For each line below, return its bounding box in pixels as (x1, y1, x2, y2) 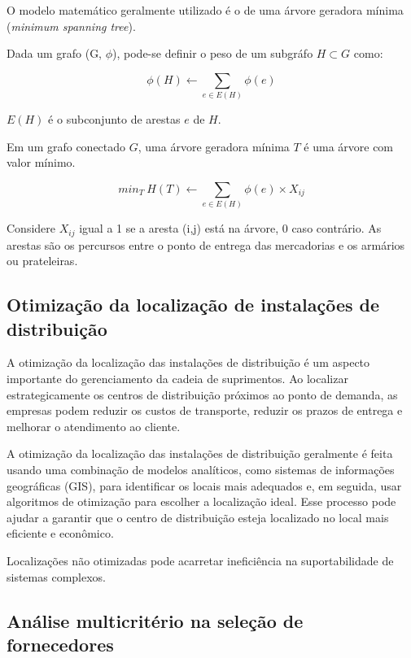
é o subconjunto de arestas (48, 111, 181, 128)
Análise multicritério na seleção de (7, 608, 304, 633)
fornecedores (7, 631, 114, 656)
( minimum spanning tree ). (7, 17, 136, 34)
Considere (7, 220, 56, 237)
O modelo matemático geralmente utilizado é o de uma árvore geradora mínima (7, 2, 404, 18)
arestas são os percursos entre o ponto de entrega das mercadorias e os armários (7, 236, 405, 253)
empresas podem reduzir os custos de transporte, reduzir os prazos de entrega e (7, 402, 403, 419)
